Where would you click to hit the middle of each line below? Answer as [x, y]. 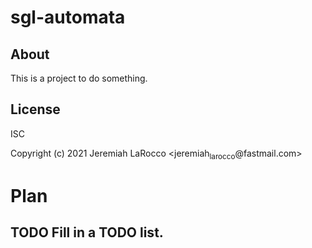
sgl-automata [68, 17]
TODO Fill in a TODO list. [87, 232]
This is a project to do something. [79, 78]
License [35, 109]
